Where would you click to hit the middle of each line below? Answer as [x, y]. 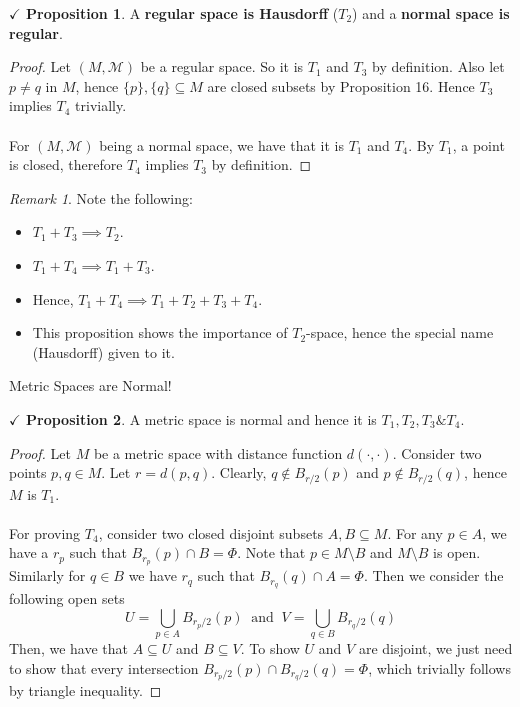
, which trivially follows [439, 667]
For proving [45, 532]
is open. [457, 552]
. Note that [271, 552]
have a [29, 552]
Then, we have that [68, 647]
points [28, 472]
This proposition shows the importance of [160, 332]
